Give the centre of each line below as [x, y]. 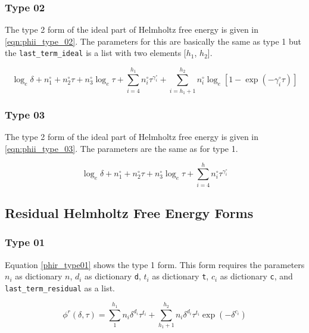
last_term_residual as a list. [60, 287]
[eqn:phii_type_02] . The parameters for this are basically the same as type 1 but [153, 41]
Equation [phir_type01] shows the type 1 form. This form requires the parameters [155, 264]
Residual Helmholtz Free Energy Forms [129, 212]
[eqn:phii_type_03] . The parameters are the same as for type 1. [121, 148]
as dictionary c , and [256, 276]
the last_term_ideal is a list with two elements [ [96, 53]
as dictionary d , [113, 276]
